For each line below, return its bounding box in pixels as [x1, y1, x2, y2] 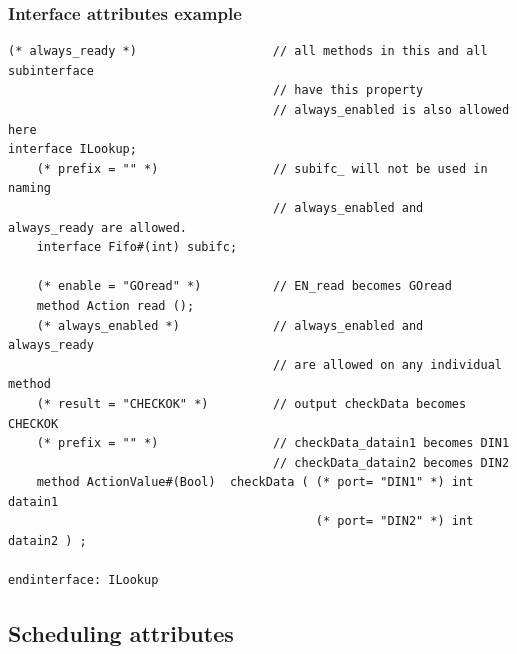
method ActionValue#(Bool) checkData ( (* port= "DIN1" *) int [36, 475, 474, 490]
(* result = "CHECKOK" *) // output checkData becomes [36, 396, 467, 411]
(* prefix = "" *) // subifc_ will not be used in [36, 161, 488, 176]
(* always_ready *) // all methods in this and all [8, 44, 488, 59]
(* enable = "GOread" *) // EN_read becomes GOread [36, 279, 452, 294]
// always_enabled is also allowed [272, 103, 510, 117]
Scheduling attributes [8, 618, 234, 649]
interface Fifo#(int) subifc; [36, 240, 238, 255]
